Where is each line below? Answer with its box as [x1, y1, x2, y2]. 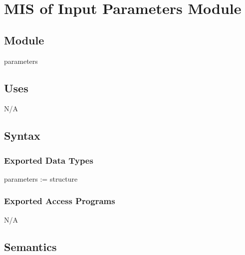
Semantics [4, 239, 57, 254]
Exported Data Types [4, 154, 93, 166]
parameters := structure [4, 173, 78, 184]
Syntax [4, 128, 40, 143]
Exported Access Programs [4, 195, 115, 207]
